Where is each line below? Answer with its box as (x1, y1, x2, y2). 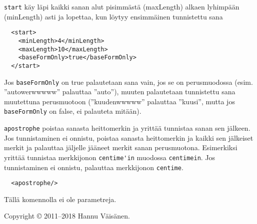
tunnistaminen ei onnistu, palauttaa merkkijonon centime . (4, 162, 183, 172)
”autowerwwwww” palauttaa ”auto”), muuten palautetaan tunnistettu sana (4, 86, 235, 97)
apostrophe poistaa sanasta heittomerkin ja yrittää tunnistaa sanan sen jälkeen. (4, 123, 250, 133)
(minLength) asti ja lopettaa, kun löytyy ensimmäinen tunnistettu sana (4, 11, 223, 21)
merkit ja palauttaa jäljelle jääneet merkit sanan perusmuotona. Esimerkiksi (4, 142, 237, 153)
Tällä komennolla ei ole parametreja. (4, 194, 116, 204)
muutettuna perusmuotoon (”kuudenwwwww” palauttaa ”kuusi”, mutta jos (4, 96, 235, 106)
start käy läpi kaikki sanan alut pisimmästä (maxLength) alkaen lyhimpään (4, 1, 239, 11)
